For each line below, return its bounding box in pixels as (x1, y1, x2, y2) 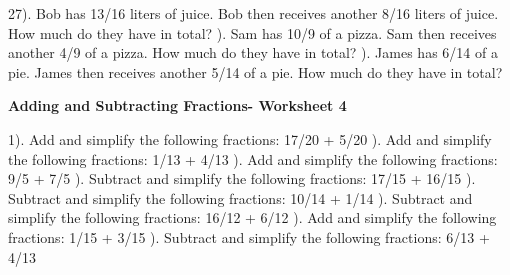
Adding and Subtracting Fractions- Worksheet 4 (8, 95, 347, 116)
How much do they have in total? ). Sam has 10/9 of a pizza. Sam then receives (8, 22, 497, 43)
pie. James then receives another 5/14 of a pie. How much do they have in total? (8, 61, 503, 82)
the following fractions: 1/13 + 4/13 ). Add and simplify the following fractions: (8, 148, 498, 169)
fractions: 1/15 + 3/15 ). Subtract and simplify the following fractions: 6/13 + (8, 226, 490, 247)
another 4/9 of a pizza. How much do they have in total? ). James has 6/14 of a (8, 42, 498, 63)
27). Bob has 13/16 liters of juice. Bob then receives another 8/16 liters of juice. (8, 3, 499, 23)
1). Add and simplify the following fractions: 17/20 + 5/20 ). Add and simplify (8, 128, 492, 149)
